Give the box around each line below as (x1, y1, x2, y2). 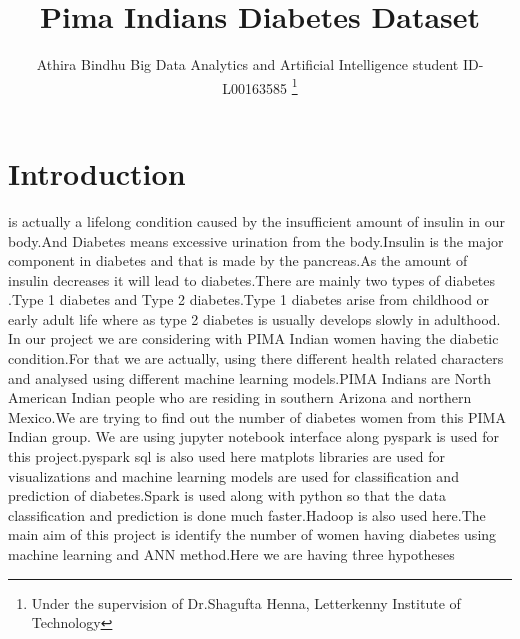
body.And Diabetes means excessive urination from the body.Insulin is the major (8, 230, 504, 251)
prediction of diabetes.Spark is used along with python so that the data (8, 485, 446, 506)
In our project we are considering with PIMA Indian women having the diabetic (8, 328, 499, 349)
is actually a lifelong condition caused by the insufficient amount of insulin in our (8, 210, 505, 231)
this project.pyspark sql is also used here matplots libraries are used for (8, 446, 445, 467)
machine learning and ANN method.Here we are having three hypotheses (8, 544, 455, 564)
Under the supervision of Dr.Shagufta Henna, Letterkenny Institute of (31, 592, 461, 613)
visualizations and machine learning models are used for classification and (8, 465, 459, 486)
